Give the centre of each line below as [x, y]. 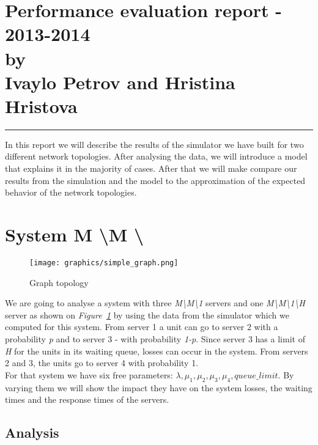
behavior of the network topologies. [71, 192]
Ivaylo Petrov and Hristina [120, 82]
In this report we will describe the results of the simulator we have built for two [154, 144]
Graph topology [59, 282]
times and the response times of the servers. [87, 399]
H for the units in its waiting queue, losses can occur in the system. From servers [157, 351]
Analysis [32, 432]
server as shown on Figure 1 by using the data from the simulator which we [147, 314]
